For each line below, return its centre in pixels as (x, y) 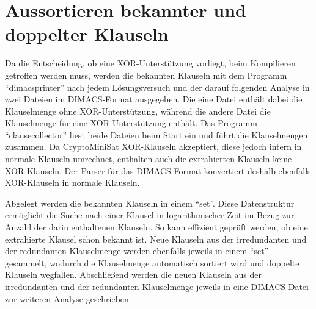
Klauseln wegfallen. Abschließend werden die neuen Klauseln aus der (133, 275)
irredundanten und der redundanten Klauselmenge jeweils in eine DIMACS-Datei (157, 286)
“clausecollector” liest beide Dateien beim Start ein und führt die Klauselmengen (156, 134)
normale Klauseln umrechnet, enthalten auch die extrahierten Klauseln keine (149, 159)
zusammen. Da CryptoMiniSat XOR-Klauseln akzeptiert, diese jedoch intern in (153, 147)
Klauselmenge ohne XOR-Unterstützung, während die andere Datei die (138, 111)
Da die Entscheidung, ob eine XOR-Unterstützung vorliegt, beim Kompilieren (150, 63)
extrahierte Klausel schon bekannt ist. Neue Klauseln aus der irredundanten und (156, 239)
